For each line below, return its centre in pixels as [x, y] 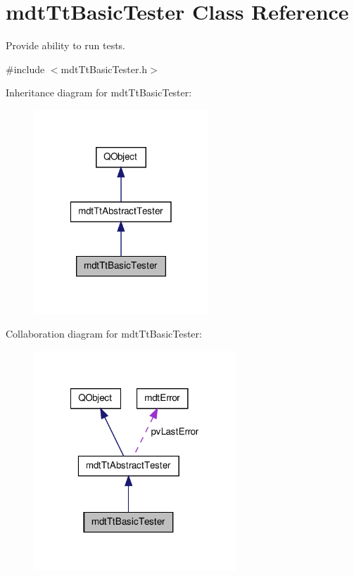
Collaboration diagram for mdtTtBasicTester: [104, 334]
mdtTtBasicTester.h [104, 69]
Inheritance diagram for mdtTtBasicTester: [99, 92]
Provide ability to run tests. [66, 45]
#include [25, 69]
